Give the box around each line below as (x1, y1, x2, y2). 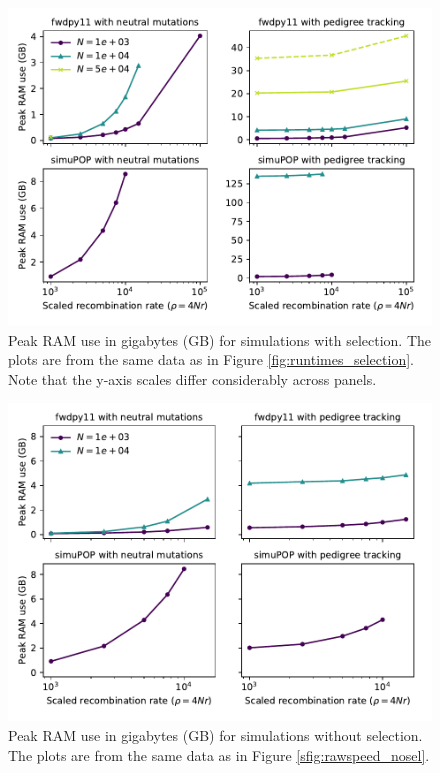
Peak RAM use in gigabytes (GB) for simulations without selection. (8, 724, 423, 745)
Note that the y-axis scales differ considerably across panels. (8, 368, 377, 389)
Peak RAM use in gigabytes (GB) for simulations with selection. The (8, 329, 432, 350)
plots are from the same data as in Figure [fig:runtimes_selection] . (8, 349, 414, 370)
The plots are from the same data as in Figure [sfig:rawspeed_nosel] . (8, 744, 430, 765)
